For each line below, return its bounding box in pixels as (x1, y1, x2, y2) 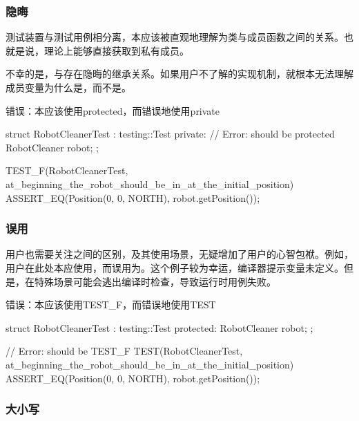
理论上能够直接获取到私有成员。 (43, 43, 189, 57)
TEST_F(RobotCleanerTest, (6, 163, 128, 178)
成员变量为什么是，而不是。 (6, 80, 131, 94)
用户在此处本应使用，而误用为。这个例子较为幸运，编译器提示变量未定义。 (6, 260, 344, 274)
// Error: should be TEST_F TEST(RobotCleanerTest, (6, 344, 243, 358)
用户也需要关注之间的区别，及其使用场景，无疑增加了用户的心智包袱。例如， (6, 247, 353, 261)
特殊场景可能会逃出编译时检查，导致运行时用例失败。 (34, 274, 276, 288)
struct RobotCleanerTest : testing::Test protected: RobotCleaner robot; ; (6, 320, 313, 335)
